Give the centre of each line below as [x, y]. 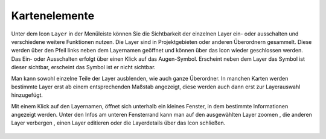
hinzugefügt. [27, 95]
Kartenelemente [53, 16]
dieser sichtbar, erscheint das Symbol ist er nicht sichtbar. [83, 67]
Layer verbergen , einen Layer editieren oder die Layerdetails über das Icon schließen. [118, 123]
